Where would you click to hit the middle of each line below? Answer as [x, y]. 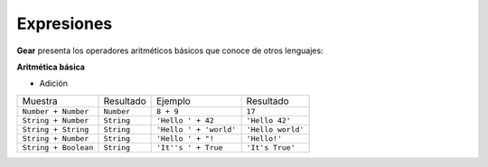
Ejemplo [174, 101]
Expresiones [65, 23]
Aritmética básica [51, 67]
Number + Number [56, 111]
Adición [53, 83]
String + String [56, 130]
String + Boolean [58, 148]
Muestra [40, 101]
